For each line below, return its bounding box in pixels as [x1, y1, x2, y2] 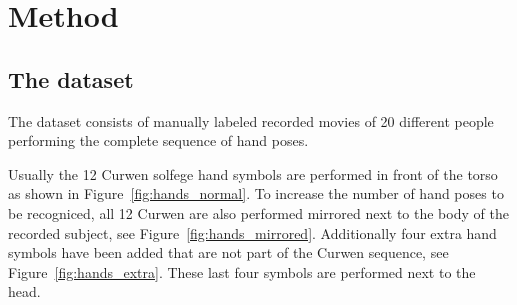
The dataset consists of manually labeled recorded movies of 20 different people [8, 110, 494, 131]
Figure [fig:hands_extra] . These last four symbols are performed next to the [8, 261, 476, 282]
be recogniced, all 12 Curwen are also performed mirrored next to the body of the [8, 202, 509, 223]
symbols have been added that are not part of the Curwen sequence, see [8, 242, 449, 263]
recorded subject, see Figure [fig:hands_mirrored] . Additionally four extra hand [8, 222, 497, 243]
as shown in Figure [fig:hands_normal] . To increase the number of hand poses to [8, 183, 504, 204]
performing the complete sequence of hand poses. [8, 130, 309, 151]
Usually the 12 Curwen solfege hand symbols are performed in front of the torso [8, 163, 498, 184]
